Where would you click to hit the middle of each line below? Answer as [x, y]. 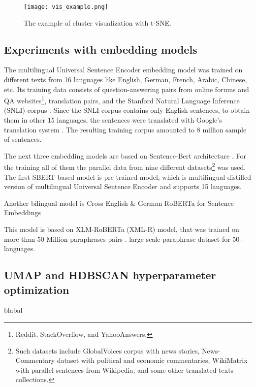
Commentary [35, 360]
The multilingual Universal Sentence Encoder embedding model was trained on [123, 70]
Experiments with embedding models [101, 49]
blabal [13, 310]
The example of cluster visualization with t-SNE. [97, 22]
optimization [37, 289]
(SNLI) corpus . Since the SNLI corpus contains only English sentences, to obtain [127, 110]
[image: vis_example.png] [66, 7]
